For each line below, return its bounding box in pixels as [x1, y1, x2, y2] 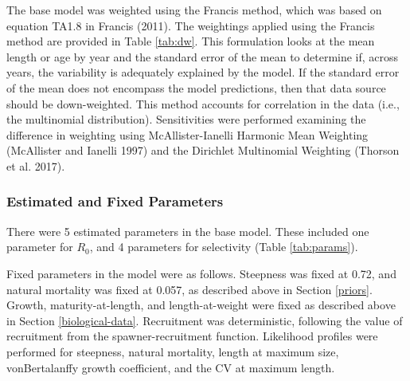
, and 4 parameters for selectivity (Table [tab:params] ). [89, 238, 358, 255]
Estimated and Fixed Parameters [6, 191, 224, 211]
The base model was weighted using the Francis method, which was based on [6, 2, 382, 18]
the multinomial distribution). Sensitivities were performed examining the [6, 111, 366, 128]
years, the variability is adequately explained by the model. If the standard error [6, 64, 400, 81]
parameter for [6, 238, 73, 255]
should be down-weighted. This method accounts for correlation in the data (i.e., [6, 95, 400, 112]
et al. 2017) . [6, 157, 65, 174]
